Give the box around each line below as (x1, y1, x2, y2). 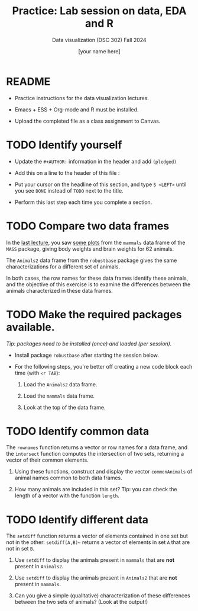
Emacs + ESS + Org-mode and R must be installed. (14, 105, 139, 113)
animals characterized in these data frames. (6, 287, 113, 294)
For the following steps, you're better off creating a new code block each (14, 363, 193, 370)
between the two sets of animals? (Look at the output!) (14, 599, 148, 606)
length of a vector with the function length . (14, 492, 120, 499)
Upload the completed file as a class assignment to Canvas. (14, 117, 161, 124)
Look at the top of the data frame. (23, 404, 106, 411)
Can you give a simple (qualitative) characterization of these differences (14, 592, 190, 599)
